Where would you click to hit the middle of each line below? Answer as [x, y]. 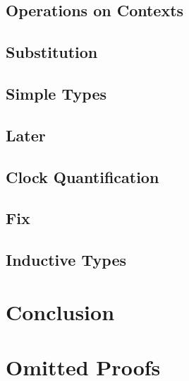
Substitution [52, 52]
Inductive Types [66, 260]
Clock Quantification [83, 176]
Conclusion [60, 311]
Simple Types [56, 93]
